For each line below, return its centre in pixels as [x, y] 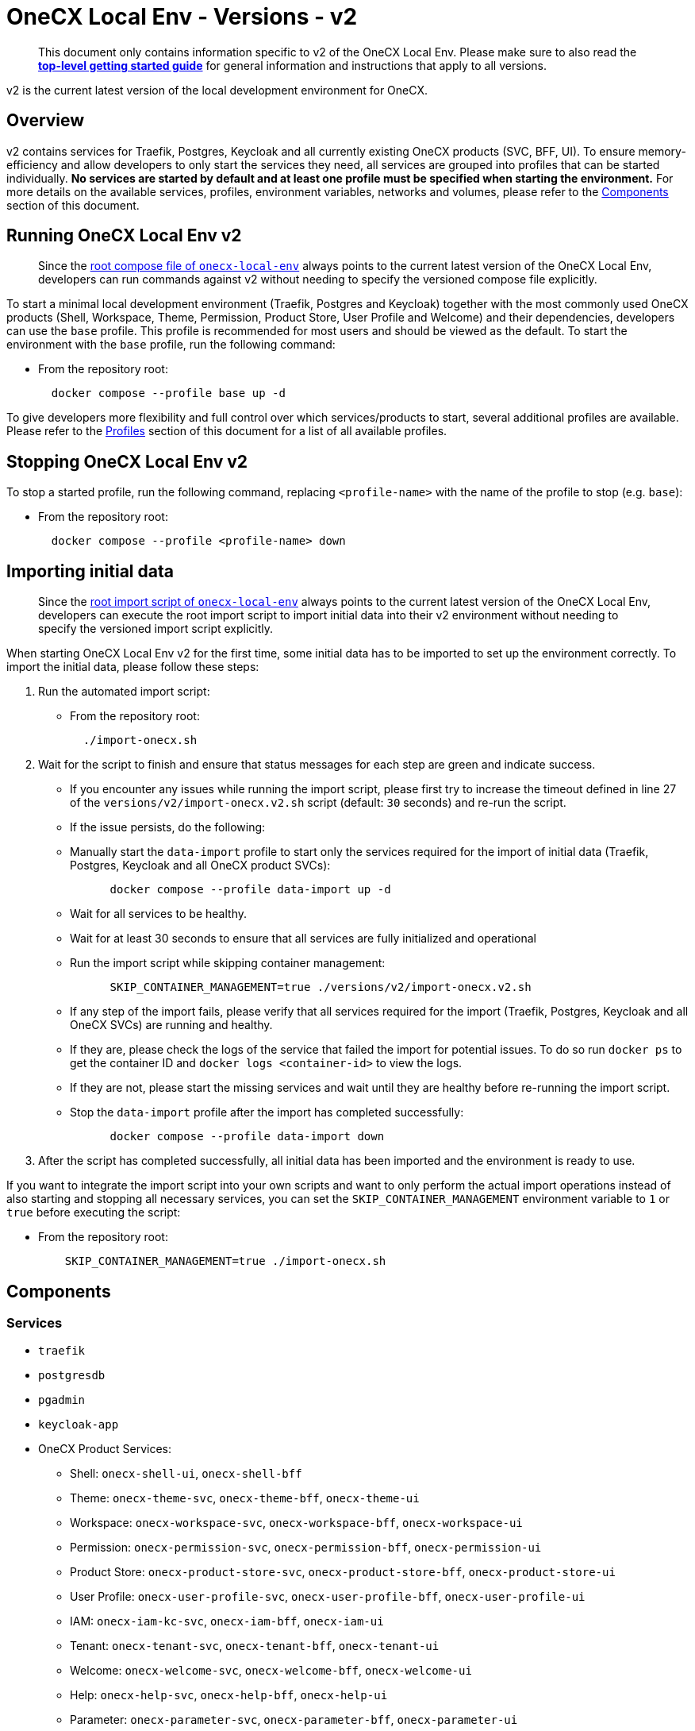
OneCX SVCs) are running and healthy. [171, 1025]
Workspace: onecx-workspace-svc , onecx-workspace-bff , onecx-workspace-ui [296, 1523]
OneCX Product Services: [105, 1449]
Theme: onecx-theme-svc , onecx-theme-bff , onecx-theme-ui [245, 1498]
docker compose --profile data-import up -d [250, 890]
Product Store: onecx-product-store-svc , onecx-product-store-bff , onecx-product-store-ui [343, 1572]
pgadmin [62, 1400]
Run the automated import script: [124, 692]
